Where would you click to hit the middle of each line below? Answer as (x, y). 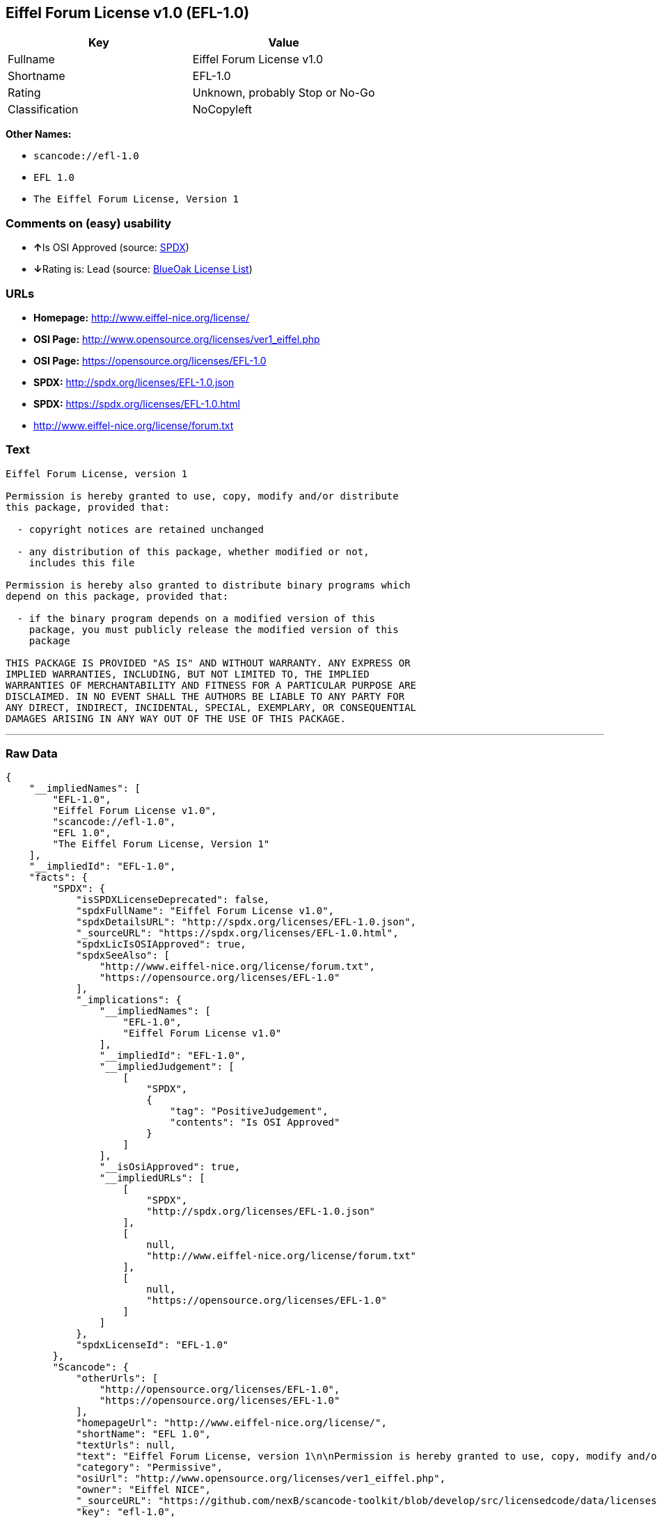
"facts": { (58, 878)
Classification (43, 110)
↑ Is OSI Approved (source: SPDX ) (111, 248)
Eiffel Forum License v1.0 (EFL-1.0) (128, 13)
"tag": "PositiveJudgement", (249, 1111)
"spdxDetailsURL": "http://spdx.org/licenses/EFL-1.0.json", (246, 922)
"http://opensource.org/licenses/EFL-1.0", (220, 1390)
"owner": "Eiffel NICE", (144, 1490)
